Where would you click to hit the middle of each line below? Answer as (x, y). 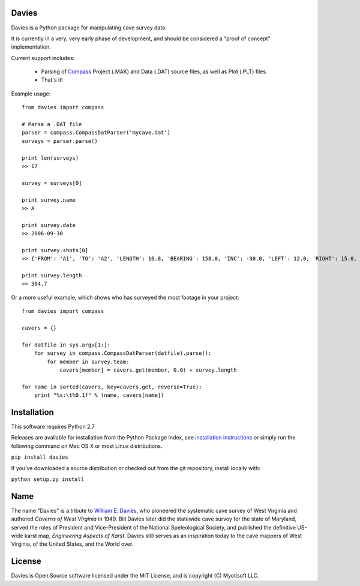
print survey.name (49, 200)
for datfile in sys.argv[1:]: (66, 345)
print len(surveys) (50, 158)
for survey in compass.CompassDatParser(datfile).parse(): (123, 353)
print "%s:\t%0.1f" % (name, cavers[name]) (99, 395)
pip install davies (40, 457)
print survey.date (49, 225)
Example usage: (31, 94)
